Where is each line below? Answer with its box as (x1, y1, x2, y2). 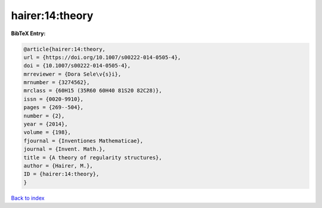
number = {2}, (23, 112, 65, 119)
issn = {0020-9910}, (23, 95, 83, 103)
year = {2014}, (23, 121, 68, 128)
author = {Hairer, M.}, (23, 163, 94, 169)
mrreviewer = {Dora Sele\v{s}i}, (23, 70, 122, 77)
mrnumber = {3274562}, (23, 79, 90, 86)
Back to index (11, 194, 45, 201)
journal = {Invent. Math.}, (23, 146, 106, 153)
